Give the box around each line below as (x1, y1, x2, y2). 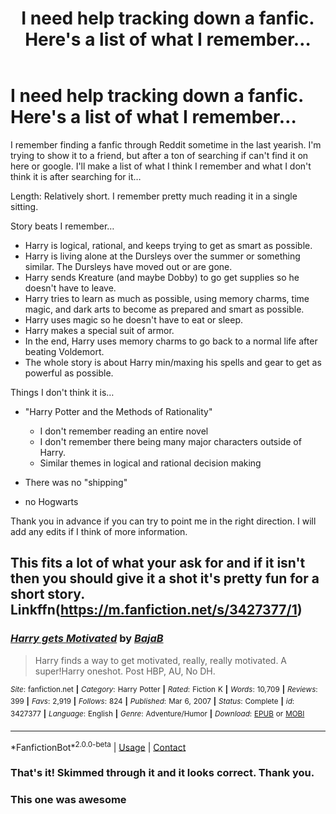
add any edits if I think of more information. (10, 525, 188, 537)
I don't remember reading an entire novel (39, 425, 209, 437)
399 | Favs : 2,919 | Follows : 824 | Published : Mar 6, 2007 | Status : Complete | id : (10, 697, 295, 707)
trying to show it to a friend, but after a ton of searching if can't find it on (10, 149, 309, 161)
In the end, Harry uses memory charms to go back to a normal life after (24, 335, 318, 347)
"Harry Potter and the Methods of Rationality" (24, 405, 213, 417)
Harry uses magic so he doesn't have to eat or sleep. (24, 313, 244, 326)
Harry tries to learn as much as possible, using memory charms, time (24, 292, 310, 304)
